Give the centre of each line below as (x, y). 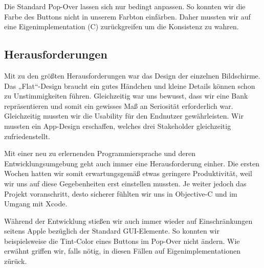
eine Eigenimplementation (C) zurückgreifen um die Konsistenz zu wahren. (122, 26)
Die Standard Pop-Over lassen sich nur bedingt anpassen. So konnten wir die (125, 6)
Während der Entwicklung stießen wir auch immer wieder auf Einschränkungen (128, 221)
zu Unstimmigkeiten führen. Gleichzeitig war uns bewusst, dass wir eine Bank (126, 96)
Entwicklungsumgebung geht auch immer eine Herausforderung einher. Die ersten (132, 163)
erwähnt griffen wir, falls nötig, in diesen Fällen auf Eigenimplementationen (123, 251)
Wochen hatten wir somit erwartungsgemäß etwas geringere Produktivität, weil (128, 173)
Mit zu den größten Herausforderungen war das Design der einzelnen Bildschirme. (132, 75)
